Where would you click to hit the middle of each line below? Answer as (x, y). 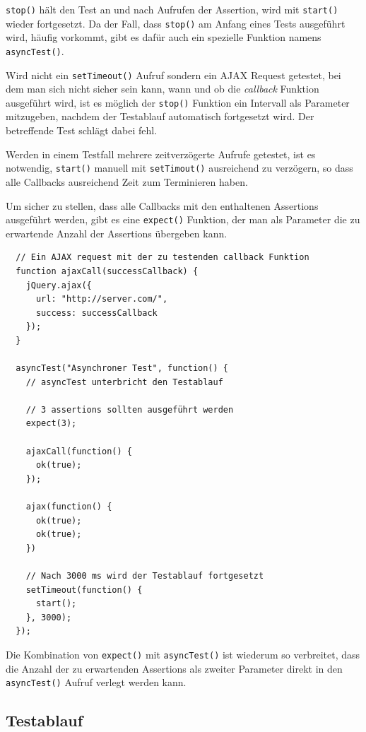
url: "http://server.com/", (102, 299)
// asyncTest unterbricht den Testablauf (124, 382)
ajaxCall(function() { (79, 451)
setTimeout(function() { (84, 590)
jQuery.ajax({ (59, 285)
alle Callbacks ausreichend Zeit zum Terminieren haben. (127, 181)
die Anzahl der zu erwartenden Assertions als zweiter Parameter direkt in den (174, 668)
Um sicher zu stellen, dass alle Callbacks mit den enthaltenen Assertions (162, 205)
